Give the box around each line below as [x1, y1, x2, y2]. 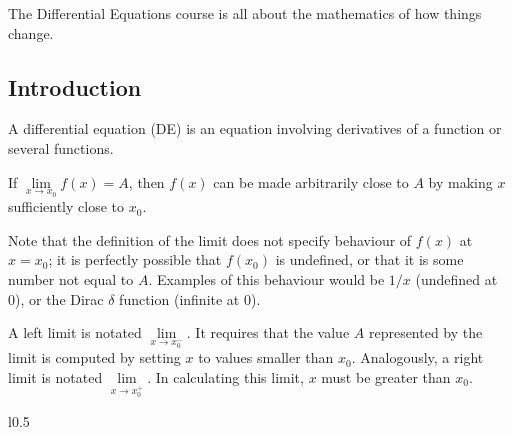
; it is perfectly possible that [48, 249, 222, 270]
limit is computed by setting [8, 347, 181, 368]
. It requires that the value [186, 322, 350, 343]
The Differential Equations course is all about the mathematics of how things [8, 3, 482, 23]
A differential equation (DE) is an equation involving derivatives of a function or [8, 118, 502, 139]
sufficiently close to [8, 196, 125, 217]
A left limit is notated [8, 322, 142, 343]
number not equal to [8, 268, 134, 289]
